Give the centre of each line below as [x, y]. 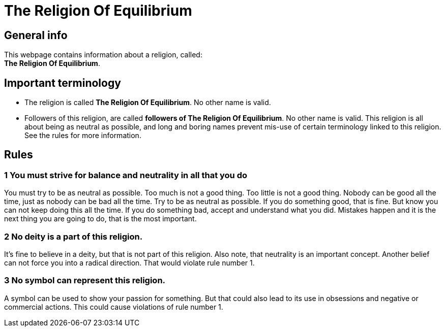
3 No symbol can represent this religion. [85, 280]
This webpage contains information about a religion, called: [103, 55]
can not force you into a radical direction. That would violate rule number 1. [129, 262]
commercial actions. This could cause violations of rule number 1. [114, 307]
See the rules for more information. [83, 136]
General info [36, 35]
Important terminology [63, 83]
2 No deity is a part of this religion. [73, 236]
